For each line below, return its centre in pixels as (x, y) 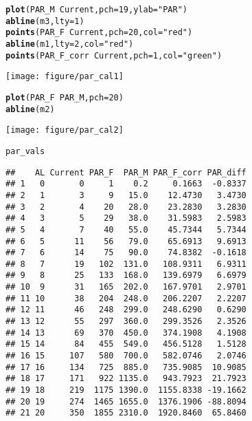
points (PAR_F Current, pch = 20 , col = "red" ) (99, 33)
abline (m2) (30, 109)
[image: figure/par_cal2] (65, 130)
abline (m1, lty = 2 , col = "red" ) (70, 44)
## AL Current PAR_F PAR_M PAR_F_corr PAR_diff (126, 172)
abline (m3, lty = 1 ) (45, 21)
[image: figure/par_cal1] (65, 77)
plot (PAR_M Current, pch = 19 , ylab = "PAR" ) (96, 10)
